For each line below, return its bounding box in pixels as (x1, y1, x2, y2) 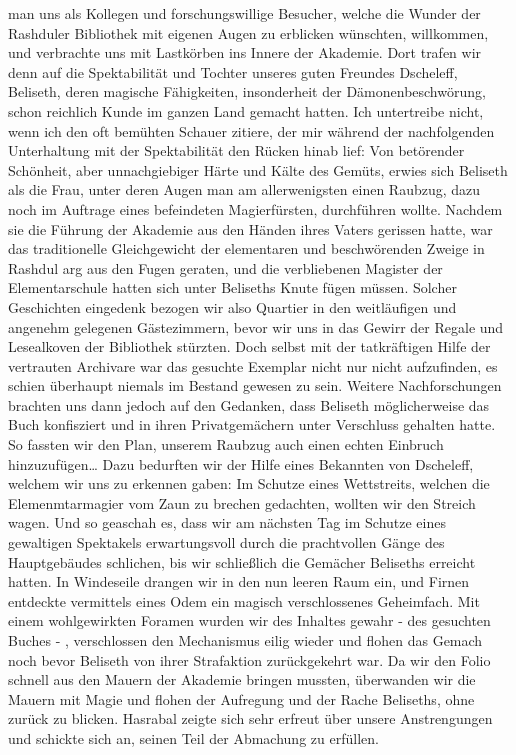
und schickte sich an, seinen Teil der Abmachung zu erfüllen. (8, 727, 379, 748)
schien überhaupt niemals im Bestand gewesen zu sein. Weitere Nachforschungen (8, 375, 502, 396)
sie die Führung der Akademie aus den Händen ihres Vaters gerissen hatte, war (8, 218, 493, 239)
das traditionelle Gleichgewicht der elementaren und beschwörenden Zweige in (8, 238, 485, 259)
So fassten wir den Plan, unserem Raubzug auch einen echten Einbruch (8, 434, 444, 455)
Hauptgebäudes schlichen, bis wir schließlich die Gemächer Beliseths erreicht (8, 551, 476, 572)
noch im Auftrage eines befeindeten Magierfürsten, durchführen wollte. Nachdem (8, 198, 503, 219)
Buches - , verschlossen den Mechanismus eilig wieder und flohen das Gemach (8, 630, 483, 650)
